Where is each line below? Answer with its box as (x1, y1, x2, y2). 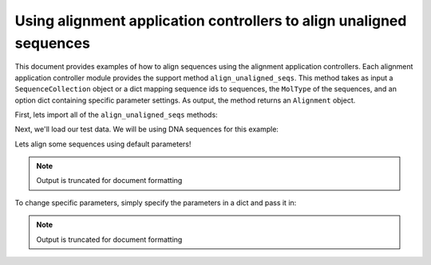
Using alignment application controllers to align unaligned (14, 12, 407, 29)
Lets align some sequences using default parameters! (14, 139, 192, 149)
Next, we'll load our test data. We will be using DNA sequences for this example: (14, 124, 279, 134)
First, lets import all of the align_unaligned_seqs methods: (14, 110, 219, 119)
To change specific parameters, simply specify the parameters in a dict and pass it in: (14, 197, 297, 207)
